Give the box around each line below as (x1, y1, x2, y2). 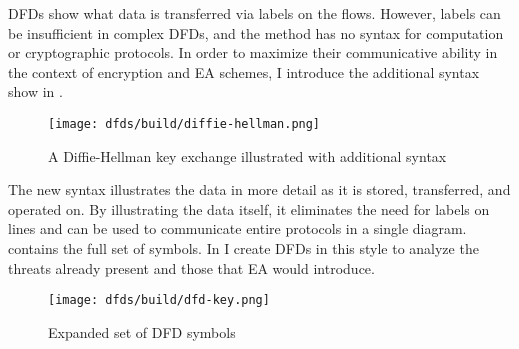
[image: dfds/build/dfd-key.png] (48, 293, 270, 308)
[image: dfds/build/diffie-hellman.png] (48, 116, 321, 131)
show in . (8, 81, 63, 102)
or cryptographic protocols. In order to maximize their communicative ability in (8, 42, 498, 63)
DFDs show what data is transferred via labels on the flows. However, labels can (8, 3, 501, 23)
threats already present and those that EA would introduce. (8, 257, 375, 278)
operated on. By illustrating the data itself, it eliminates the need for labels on (8, 198, 490, 219)
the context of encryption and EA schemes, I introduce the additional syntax (8, 61, 480, 82)
